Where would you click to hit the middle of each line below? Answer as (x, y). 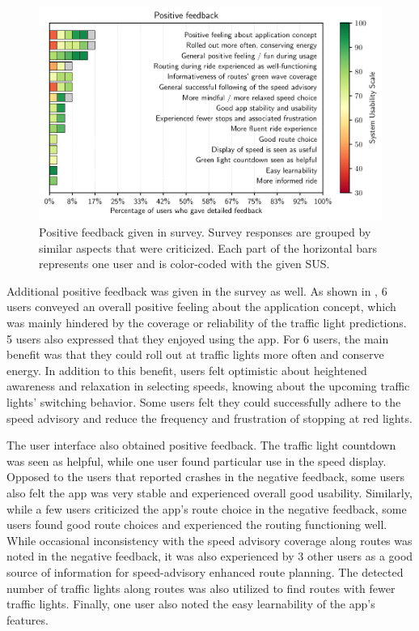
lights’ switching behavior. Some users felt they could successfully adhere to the (204, 402)
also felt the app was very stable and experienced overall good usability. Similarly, (209, 492)
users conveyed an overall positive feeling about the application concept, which (201, 307)
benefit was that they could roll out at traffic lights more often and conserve (195, 354)
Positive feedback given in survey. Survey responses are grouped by (205, 232)
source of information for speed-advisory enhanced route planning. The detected (205, 571)
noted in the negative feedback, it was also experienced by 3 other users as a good (210, 556)
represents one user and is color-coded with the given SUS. (184, 264)
